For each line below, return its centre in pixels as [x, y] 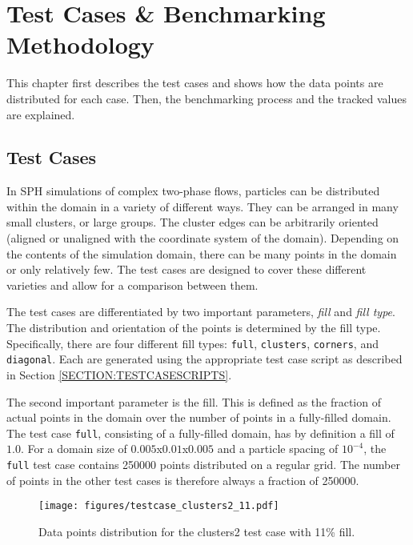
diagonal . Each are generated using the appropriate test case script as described [204, 359]
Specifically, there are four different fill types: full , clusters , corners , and [192, 343]
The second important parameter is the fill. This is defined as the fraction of [194, 401]
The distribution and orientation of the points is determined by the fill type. [194, 328]
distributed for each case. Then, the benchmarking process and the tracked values [206, 98]
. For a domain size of [74, 449]
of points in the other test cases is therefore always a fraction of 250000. [183, 480]
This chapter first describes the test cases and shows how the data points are [195, 83]
